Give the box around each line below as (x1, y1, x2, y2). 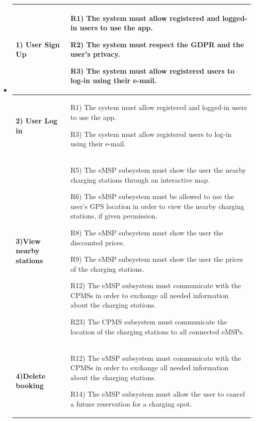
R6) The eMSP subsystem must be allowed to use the (70, 191, 234, 202)
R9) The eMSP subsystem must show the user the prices (70, 254, 243, 264)
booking (15, 380, 44, 391)
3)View (15, 235, 41, 246)
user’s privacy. (70, 49, 120, 59)
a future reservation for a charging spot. (70, 398, 192, 409)
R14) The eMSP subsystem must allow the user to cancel (70, 389, 245, 399)
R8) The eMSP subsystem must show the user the (70, 227, 224, 237)
